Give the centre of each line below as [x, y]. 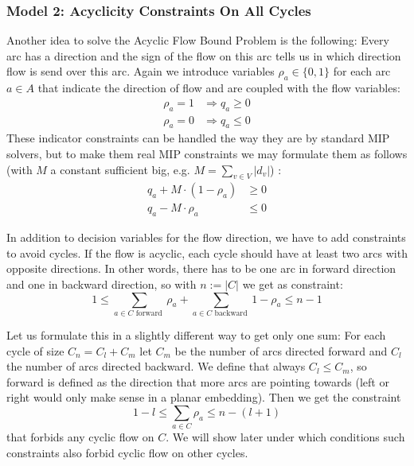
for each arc [362, 71]
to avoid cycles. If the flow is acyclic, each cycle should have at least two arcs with [207, 252]
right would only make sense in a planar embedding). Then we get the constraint [204, 397]
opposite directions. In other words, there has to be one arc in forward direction [201, 268]
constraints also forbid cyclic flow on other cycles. [127, 452]
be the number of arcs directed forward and [281, 350]
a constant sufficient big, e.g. [120, 169]
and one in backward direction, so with [102, 284]
